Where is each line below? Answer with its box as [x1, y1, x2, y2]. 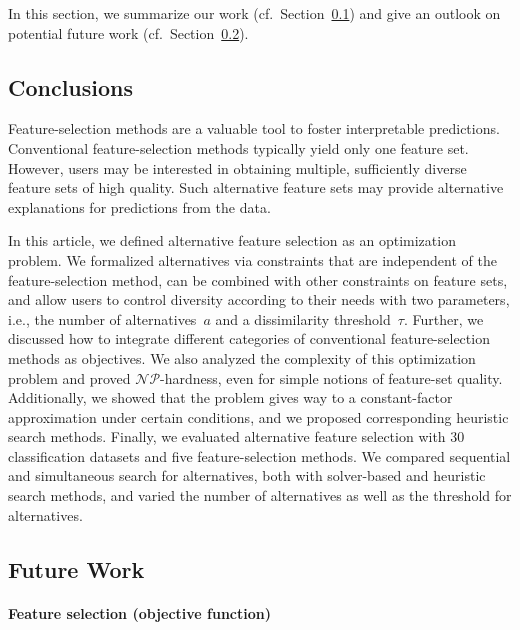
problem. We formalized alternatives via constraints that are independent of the [8, 249, 497, 270]
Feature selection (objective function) [8, 602, 271, 623]
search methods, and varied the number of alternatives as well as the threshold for [8, 485, 512, 506]
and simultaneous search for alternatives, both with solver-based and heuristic [8, 465, 486, 486]
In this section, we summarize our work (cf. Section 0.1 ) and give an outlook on [8, 3, 501, 23]
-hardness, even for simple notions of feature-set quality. [160, 367, 503, 388]
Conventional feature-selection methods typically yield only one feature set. [8, 137, 469, 158]
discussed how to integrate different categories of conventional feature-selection [8, 328, 490, 349]
